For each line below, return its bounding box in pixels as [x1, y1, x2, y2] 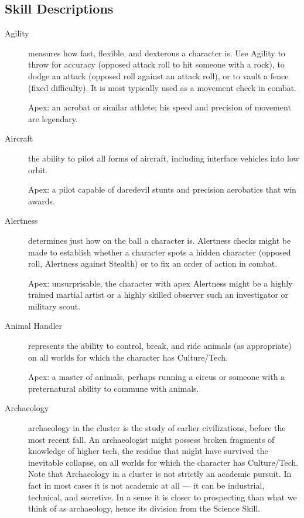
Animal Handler [5, 319, 63, 332]
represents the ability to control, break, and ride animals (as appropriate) [28, 339, 292, 352]
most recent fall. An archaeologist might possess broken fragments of [28, 433, 275, 445]
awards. [28, 194, 56, 207]
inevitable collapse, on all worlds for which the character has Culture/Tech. [28, 456, 299, 468]
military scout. [28, 300, 81, 312]
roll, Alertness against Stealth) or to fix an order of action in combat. [28, 257, 278, 270]
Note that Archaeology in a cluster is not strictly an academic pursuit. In [28, 467, 292, 480]
